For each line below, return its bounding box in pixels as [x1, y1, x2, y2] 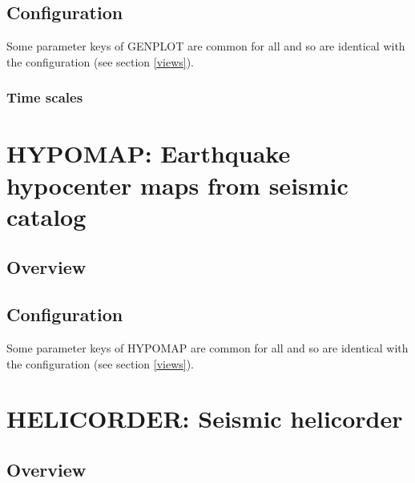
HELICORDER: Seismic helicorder [6, 402, 403, 435]
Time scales [6, 87, 83, 107]
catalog [6, 199, 87, 232]
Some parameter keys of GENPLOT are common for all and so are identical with [6, 38, 405, 54]
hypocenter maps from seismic [6, 168, 349, 201]
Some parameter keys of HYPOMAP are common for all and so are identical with [6, 339, 409, 356]
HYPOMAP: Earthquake [6, 137, 291, 170]
